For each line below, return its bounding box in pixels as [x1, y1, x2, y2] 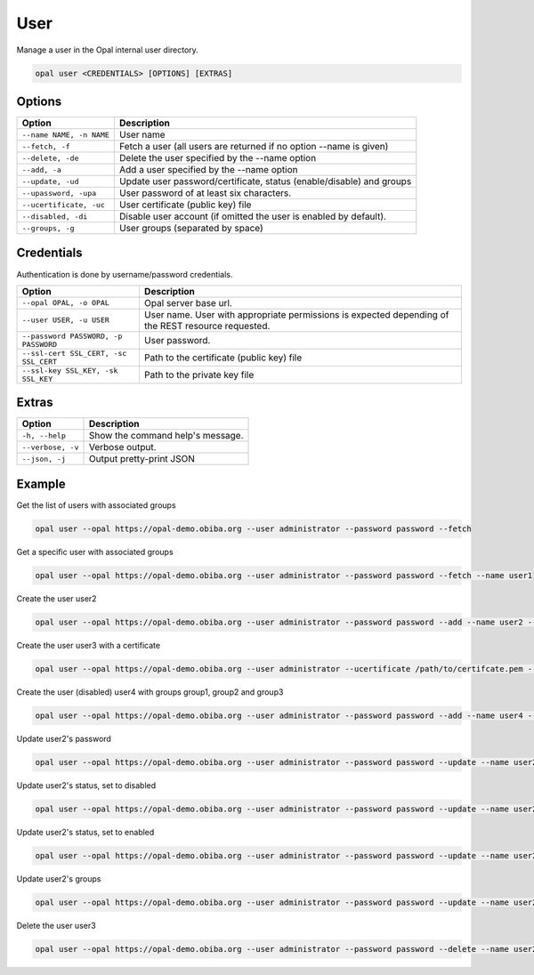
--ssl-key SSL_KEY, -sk [21, 366, 118, 375]
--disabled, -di [21, 212, 88, 222]
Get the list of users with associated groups [16, 499, 177, 511]
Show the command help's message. [88, 430, 244, 442]
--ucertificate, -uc [21, 200, 106, 209]
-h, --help [21, 431, 67, 440]
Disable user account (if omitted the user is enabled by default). [118, 210, 387, 222]
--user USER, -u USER [21, 316, 110, 325]
